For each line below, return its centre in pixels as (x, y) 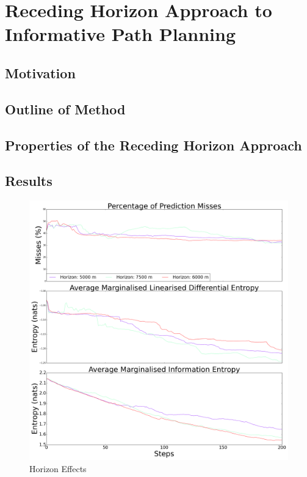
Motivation (40, 72)
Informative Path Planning (121, 34)
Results (29, 181)
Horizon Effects (58, 468)
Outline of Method (65, 109)
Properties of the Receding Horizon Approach (153, 145)
